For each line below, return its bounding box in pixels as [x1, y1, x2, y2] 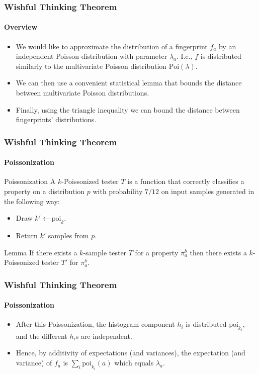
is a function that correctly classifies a [127, 176, 244, 186]
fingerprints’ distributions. [16, 114, 97, 125]
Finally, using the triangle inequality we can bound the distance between [16, 104, 240, 115]
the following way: [4, 196, 60, 206]
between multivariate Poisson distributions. [16, 87, 149, 98]
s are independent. [75, 330, 132, 341]
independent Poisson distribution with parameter [16, 51, 167, 61]
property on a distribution [4, 186, 85, 197]
